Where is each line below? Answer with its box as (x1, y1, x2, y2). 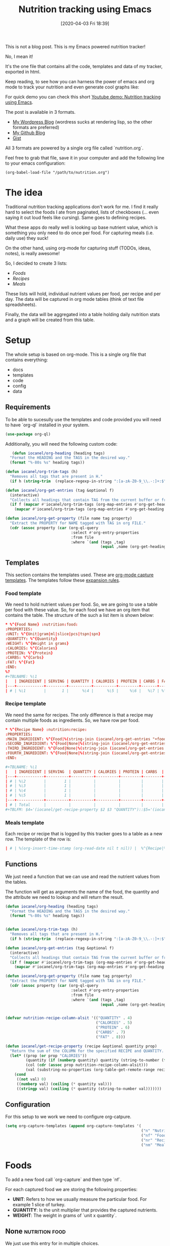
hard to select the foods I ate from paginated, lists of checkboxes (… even (5, 209, 159, 215)
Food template (5, 589, 41, 597)
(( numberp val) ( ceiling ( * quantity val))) (16, 1081, 112, 1086)
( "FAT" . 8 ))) (96, 1034, 125, 1040)
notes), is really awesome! (5, 250, 60, 256)
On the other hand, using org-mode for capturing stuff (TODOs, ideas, (5, 245, 151, 251)
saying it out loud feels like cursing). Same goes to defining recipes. (5, 214, 147, 221)
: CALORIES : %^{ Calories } (5, 645, 58, 651)
